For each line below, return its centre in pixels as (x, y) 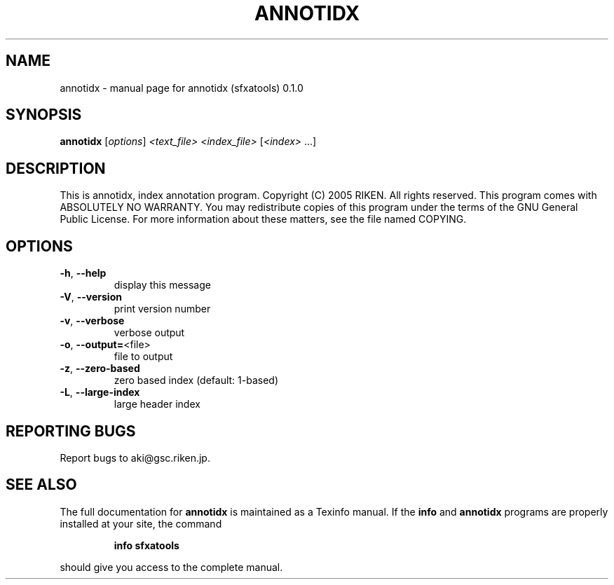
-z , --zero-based (100, 369)
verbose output (149, 333)
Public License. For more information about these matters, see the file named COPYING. (263, 219)
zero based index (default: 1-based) (196, 380)
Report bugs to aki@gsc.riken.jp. (135, 457)
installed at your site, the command (141, 523)
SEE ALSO (41, 485)
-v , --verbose (92, 321)
